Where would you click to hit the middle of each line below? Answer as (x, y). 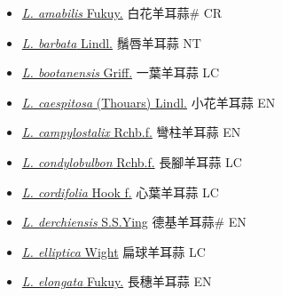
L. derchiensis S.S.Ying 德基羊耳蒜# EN (134, 222)
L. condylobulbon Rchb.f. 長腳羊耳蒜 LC (132, 161)
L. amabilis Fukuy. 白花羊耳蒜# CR (122, 12)
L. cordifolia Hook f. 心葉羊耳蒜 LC (120, 192)
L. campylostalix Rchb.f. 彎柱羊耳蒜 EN (131, 132)
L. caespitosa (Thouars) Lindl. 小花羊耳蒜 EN (149, 102)
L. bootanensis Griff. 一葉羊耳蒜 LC (121, 72)
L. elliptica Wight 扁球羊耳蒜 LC (114, 251)
